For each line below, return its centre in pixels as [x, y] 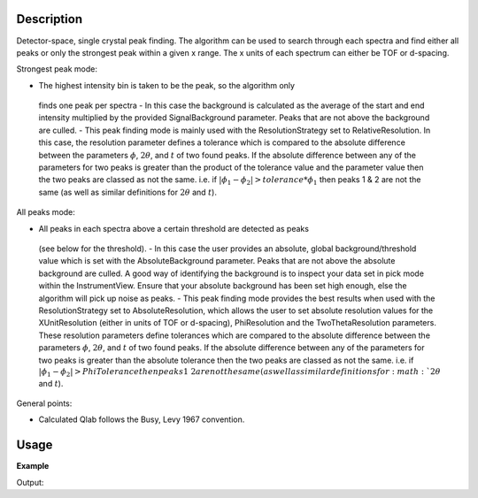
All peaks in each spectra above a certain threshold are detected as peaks [174, 228]
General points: [44, 403]
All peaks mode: [46, 212]
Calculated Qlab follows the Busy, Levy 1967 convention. [142, 419]
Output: [30, 482]
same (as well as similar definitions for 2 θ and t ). [127, 192]
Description [50, 19]
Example [33, 466]
